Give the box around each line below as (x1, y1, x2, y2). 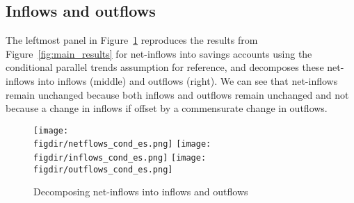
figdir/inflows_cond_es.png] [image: (33, 153, 207, 163)
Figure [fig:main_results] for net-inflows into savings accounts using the (6, 46, 312, 60)
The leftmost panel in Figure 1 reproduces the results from (6, 33, 258, 47)
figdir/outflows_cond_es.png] (33, 164, 173, 174)
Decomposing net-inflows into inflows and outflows (33, 184, 248, 199)
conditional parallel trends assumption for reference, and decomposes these (6, 60, 324, 74)
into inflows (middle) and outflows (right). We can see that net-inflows (38, 73, 338, 88)
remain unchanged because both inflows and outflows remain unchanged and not (6, 87, 349, 101)
